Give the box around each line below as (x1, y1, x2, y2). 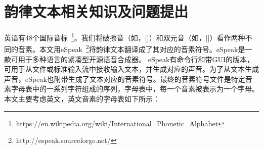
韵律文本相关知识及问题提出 (4, 1, 189, 22)
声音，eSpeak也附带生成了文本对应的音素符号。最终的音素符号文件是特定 (4, 73, 245, 84)
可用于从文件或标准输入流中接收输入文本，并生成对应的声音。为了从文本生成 (4, 64, 259, 74)
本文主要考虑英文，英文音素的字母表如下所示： (4, 93, 160, 104)
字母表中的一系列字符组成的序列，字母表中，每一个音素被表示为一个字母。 (11, 83, 259, 94)
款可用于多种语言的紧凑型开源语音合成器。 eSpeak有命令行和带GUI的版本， (4, 54, 254, 64)
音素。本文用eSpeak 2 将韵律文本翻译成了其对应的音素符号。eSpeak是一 (18, 42, 252, 55)
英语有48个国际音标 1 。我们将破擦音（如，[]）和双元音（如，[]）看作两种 (4, 31, 245, 42)
